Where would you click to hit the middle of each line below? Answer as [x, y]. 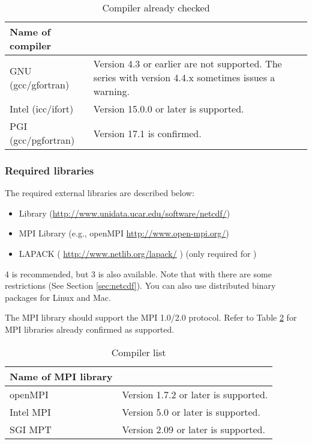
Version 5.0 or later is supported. [191, 412]
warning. [111, 91]
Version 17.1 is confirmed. [147, 133]
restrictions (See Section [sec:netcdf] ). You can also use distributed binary [140, 285]
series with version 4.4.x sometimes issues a [184, 77]
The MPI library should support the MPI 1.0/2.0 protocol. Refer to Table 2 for [151, 317]
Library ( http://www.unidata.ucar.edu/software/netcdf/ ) [124, 213]
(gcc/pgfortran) [42, 140]
